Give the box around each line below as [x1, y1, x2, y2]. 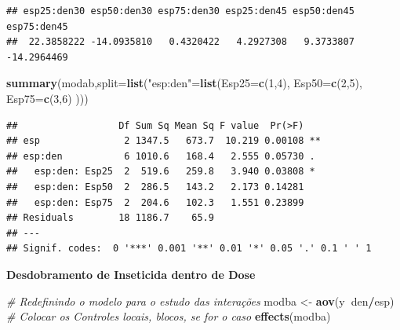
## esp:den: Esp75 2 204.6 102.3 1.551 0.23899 [6, 196, 304, 208]
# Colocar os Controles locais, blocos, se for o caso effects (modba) [6, 308, 331, 324]
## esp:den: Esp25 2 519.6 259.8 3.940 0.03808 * [6, 166, 315, 178]
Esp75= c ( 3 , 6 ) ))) [6, 90, 89, 106]
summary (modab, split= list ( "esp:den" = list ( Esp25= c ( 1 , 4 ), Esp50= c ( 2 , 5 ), [6, 75, 362, 91]
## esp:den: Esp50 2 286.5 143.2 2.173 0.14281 [6, 181, 304, 192]
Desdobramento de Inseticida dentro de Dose [6, 266, 256, 282]
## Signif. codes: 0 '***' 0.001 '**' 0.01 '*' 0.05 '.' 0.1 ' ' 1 [6, 243, 372, 255]
